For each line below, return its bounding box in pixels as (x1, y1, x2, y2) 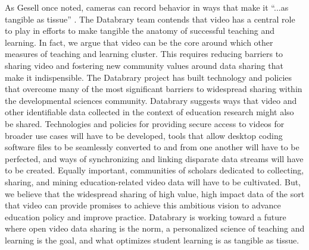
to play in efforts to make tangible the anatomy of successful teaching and (5, 24, 274, 37)
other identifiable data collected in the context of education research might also (5, 106, 294, 118)
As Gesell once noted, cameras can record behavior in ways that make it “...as (5, 1, 289, 13)
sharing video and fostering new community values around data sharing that (5, 59, 283, 71)
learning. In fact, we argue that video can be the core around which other (5, 36, 273, 48)
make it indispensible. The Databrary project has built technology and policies (5, 71, 292, 83)
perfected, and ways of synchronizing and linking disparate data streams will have (5, 152, 304, 164)
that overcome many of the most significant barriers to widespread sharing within (5, 83, 302, 95)
